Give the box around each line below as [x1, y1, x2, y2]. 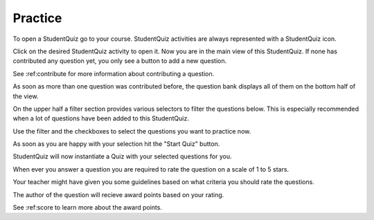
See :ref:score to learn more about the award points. [12, 203, 163, 212]
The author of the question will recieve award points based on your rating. [12, 190, 224, 199]
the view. [12, 92, 39, 100]
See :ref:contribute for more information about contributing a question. [12, 69, 215, 77]
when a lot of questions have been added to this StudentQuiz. [12, 114, 190, 122]
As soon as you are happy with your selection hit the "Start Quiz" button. [12, 140, 220, 148]
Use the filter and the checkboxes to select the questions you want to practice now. [12, 127, 251, 135]
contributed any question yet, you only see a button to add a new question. [12, 57, 227, 65]
